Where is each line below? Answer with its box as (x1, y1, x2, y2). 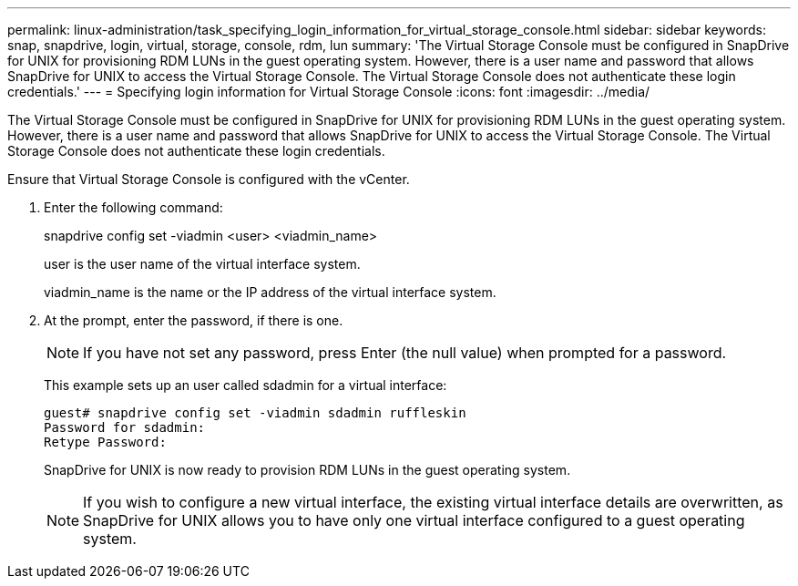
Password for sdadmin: (44, 420, 206, 435)
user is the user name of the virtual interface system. (44, 256, 361, 272)
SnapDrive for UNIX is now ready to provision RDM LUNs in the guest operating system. (44, 462, 571, 478)
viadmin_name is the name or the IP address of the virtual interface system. (44, 284, 496, 300)
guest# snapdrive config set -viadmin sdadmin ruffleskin (44, 406, 466, 420)
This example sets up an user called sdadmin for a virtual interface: (44, 377, 447, 393)
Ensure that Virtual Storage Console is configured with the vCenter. (7, 171, 410, 187)
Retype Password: (44, 435, 167, 449)
